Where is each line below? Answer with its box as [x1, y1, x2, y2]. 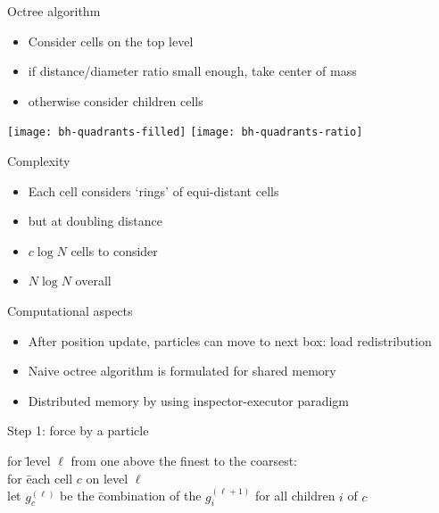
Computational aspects [7, 302, 133, 319]
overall [75, 271, 112, 290]
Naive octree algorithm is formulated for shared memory [28, 361, 336, 380]
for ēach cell [7, 468, 73, 487]
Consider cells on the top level [28, 31, 194, 50]
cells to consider [70, 241, 158, 260]
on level [86, 468, 128, 487]
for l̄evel [7, 451, 51, 469]
